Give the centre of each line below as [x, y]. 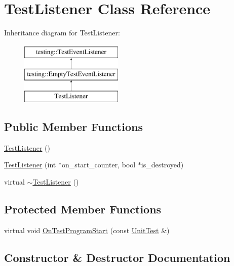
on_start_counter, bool [99, 165]
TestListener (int [30, 165]
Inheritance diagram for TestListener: [62, 33]
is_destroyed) [162, 165]
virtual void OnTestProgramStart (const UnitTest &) [87, 230]
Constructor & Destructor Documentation [117, 257]
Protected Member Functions [83, 209]
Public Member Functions [73, 127]
